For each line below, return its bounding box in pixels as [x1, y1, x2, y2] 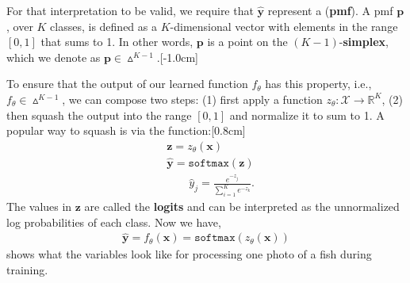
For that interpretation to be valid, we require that [6, 2, 254, 18]
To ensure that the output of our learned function [6, 75, 248, 92]
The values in [6, 198, 72, 215]
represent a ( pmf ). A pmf [267, 2, 393, 18]
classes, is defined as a [50, 17, 157, 34]
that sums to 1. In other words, [40, 33, 194, 50]
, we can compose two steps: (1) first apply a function [62, 90, 323, 107]
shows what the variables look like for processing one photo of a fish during [6, 246, 372, 262]
